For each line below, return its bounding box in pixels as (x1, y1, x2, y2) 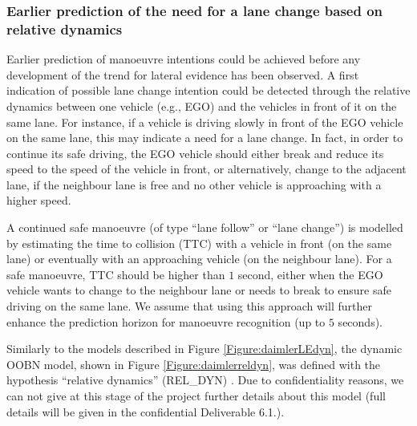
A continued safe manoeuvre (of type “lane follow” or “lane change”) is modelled (6, 219, 403, 236)
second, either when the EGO (237, 266, 383, 282)
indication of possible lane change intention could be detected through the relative (6, 82, 411, 99)
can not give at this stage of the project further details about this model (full (6, 387, 386, 404)
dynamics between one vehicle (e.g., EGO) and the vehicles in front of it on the (6, 97, 397, 114)
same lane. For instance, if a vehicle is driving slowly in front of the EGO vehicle (6, 113, 403, 130)
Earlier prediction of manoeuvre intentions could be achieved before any (6, 51, 361, 67)
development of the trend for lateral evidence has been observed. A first (6, 66, 359, 83)
